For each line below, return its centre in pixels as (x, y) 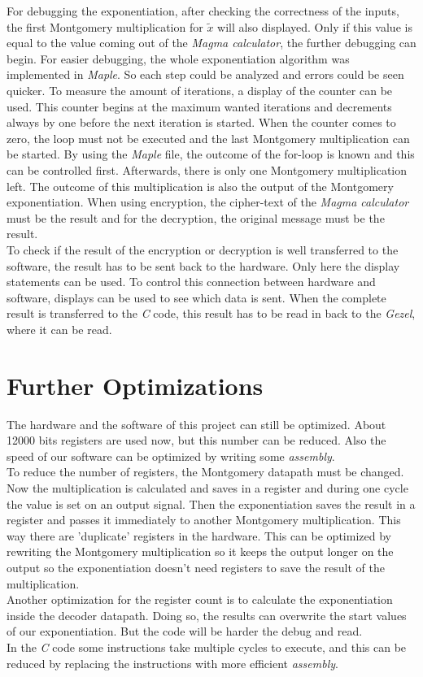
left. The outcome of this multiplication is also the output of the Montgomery (200, 186)
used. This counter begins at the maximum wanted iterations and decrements (199, 106)
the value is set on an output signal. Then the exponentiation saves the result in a (211, 503)
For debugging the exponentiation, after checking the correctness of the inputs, (203, 11)
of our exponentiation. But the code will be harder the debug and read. (185, 631)
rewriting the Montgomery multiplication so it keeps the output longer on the (200, 551)
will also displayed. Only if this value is (315, 26)
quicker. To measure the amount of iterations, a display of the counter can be (200, 90)
